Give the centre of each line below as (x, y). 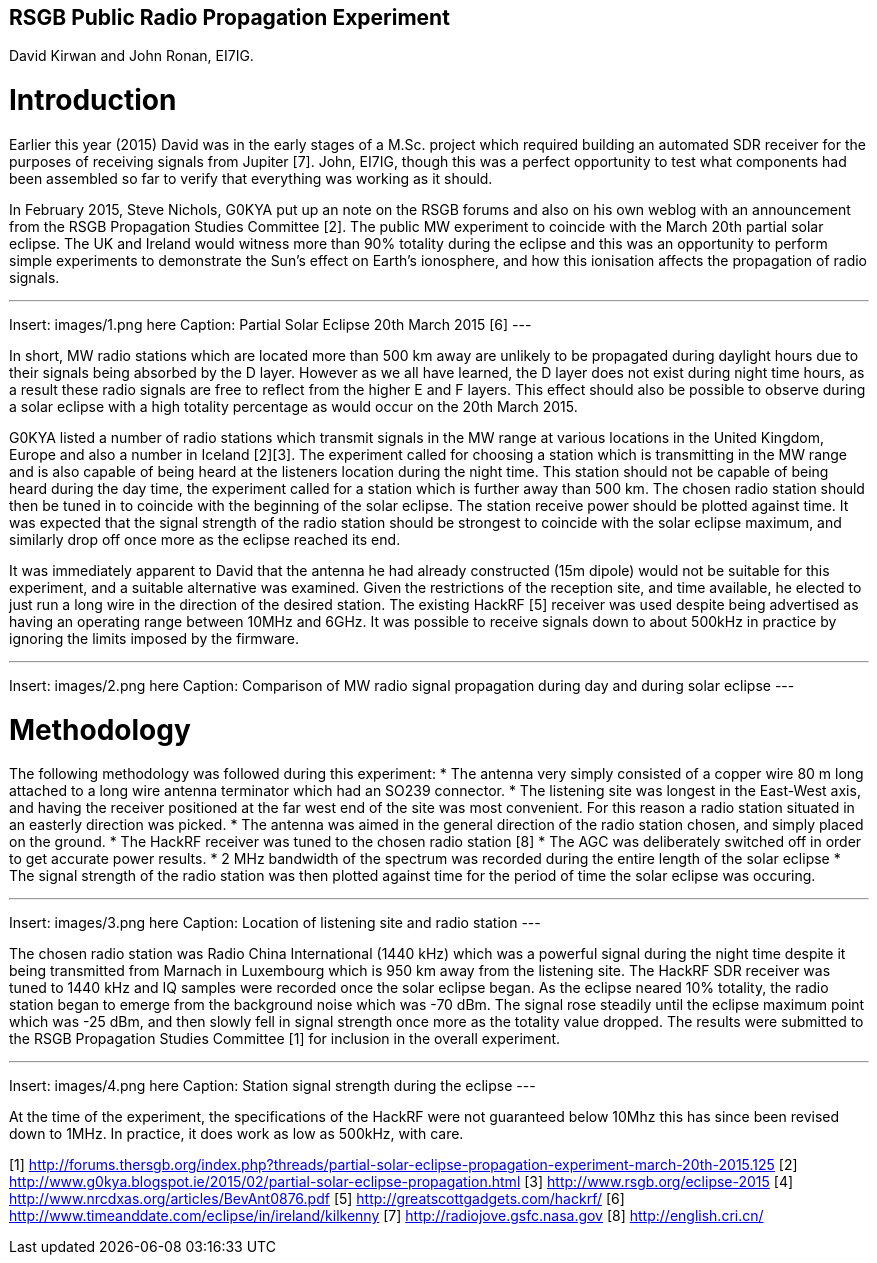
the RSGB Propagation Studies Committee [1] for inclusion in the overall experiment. (285, 1039)
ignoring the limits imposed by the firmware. (154, 638)
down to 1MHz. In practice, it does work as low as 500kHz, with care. (236, 1134)
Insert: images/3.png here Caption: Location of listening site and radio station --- (275, 923)
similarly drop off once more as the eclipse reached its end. (205, 539)
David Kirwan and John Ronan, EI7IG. (131, 56)
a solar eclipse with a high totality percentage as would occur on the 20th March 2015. (293, 406)
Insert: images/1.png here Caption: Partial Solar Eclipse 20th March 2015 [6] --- (270, 324)
